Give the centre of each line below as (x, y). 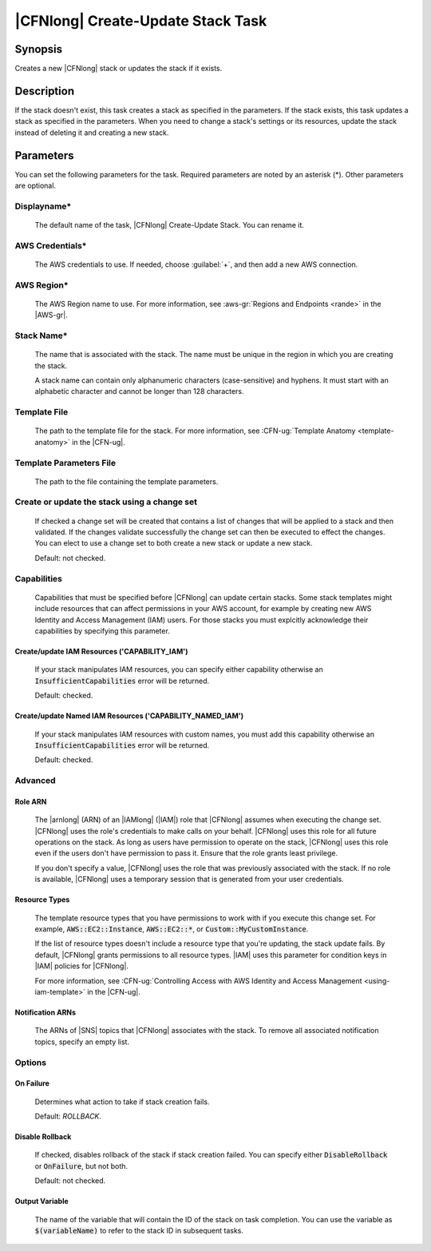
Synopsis (39, 49)
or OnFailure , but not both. (81, 1166)
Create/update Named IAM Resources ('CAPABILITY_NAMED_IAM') (129, 716)
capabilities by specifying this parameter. (103, 630)
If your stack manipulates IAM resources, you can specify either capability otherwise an (179, 669)
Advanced (35, 780)
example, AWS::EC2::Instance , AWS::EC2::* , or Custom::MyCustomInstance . (172, 929)
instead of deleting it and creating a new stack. (92, 133)
